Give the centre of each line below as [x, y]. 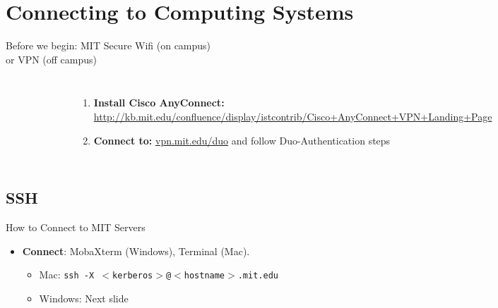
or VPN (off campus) [52, 59]
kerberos [132, 276]
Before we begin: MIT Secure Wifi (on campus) [108, 45]
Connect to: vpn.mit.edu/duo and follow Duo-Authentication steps [242, 140]
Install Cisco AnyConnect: [159, 103]
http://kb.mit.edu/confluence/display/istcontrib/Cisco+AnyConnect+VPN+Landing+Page [293, 116]
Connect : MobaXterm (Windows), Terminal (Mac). [136, 251]
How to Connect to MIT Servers [76, 227]
